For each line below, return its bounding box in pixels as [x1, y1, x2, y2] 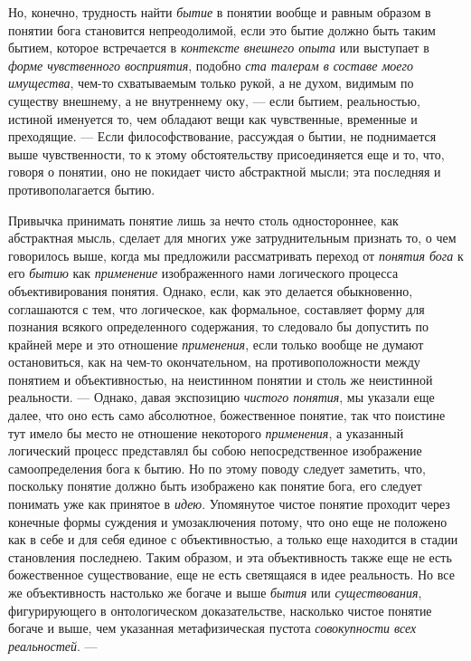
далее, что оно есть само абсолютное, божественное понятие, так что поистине [8, 406, 446, 425]
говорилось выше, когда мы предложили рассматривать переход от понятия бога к [8, 245, 464, 264]
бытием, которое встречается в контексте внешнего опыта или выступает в [8, 38, 429, 57]
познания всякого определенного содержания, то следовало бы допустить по [8, 317, 429, 336]
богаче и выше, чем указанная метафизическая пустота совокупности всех [8, 618, 417, 637]
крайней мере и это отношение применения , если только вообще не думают [8, 334, 424, 353]
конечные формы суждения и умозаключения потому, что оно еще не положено [8, 512, 447, 531]
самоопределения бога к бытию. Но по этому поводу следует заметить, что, [8, 458, 426, 477]
